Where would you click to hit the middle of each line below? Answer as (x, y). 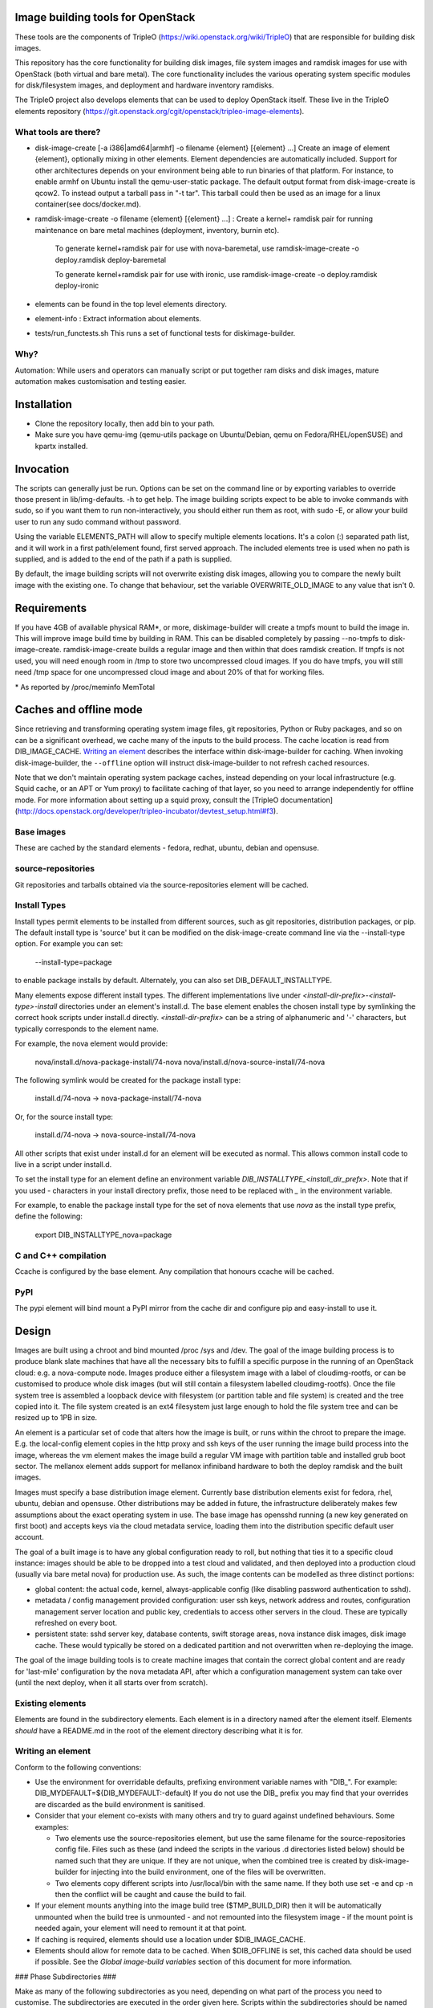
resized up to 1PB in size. (56, 1418)
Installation (43, 404)
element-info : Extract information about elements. (118, 319)
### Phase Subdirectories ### (65, 1977)
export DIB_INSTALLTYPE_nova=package (103, 1235)
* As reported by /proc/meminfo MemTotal (85, 687)
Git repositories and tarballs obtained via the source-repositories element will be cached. (162, 884)
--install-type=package (73, 962)
